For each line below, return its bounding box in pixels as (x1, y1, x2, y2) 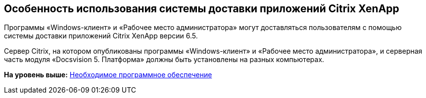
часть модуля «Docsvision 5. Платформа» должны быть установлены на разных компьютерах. (4, 55, 325, 64)
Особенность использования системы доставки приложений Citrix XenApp (4, 2, 399, 15)
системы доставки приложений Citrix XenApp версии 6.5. (4, 32, 198, 40)
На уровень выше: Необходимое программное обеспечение (4, 70, 212, 79)
